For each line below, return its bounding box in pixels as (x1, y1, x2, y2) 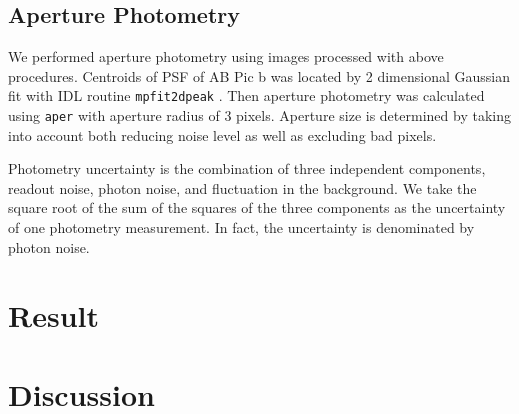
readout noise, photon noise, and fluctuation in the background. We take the (8, 177, 477, 198)
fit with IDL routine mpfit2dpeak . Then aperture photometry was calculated (8, 85, 485, 106)
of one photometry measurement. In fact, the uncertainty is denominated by (8, 217, 475, 238)
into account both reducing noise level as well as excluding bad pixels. (8, 124, 437, 145)
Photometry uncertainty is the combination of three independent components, (8, 158, 486, 179)
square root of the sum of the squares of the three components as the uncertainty (8, 197, 506, 218)
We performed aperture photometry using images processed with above (8, 46, 444, 67)
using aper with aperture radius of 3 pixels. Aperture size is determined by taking (8, 105, 511, 126)
